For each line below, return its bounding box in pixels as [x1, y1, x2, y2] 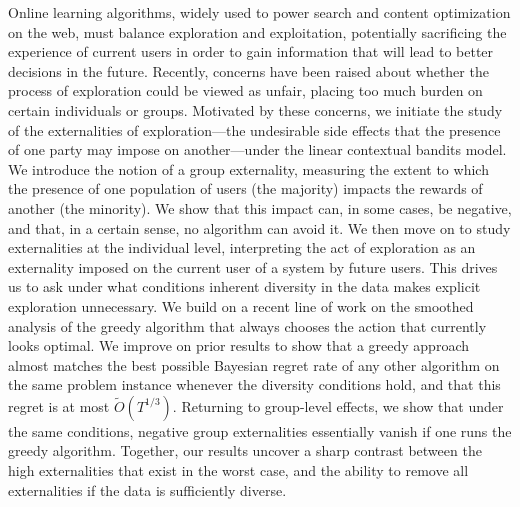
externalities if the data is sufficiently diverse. [8, 479, 287, 500]
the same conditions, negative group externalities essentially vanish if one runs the [8, 420, 512, 441]
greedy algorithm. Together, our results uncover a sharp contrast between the [8, 440, 482, 461]
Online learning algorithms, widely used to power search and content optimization [8, 2, 511, 22]
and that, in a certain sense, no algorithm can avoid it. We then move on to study [8, 217, 511, 238]
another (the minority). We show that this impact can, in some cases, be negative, [8, 197, 512, 218]
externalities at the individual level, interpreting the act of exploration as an [8, 237, 476, 258]
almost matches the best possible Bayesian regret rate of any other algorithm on [8, 354, 500, 375]
